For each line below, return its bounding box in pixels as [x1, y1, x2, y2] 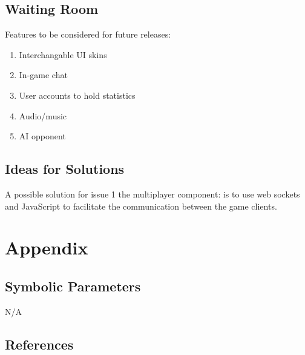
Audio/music [19, 109, 67, 122]
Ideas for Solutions [5, 159, 125, 178]
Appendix [5, 235, 88, 260]
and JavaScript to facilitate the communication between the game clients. [5, 199, 277, 212]
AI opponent [19, 130, 66, 142]
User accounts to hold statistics [19, 88, 136, 101]
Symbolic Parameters [5, 276, 141, 295]
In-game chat [19, 68, 68, 81]
